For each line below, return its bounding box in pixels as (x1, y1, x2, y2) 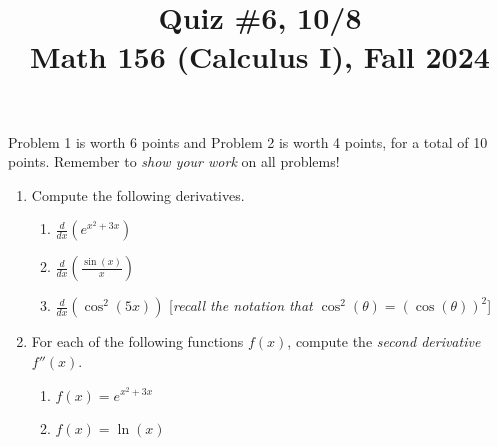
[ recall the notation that (169, 295, 313, 316)
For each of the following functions (31, 331, 244, 352)
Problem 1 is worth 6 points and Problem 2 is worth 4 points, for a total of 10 (8, 131, 488, 152)
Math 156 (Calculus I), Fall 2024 (30, 36, 490, 77)
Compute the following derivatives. (31, 184, 245, 205)
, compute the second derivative (287, 331, 481, 352)
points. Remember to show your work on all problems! (8, 151, 340, 172)
